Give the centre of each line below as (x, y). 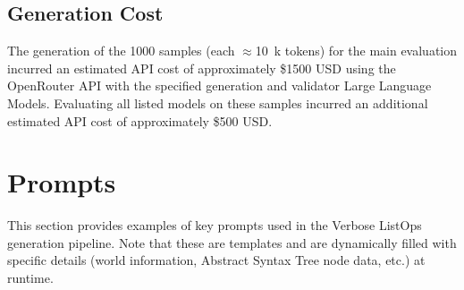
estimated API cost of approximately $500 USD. (140, 120)
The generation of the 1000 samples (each (121, 51)
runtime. (30, 278)
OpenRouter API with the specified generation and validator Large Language (219, 85)
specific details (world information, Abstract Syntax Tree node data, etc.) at (216, 260)
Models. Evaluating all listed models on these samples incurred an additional (218, 102)
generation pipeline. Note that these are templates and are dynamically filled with (232, 242)
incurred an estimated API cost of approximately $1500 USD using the (202, 68)
